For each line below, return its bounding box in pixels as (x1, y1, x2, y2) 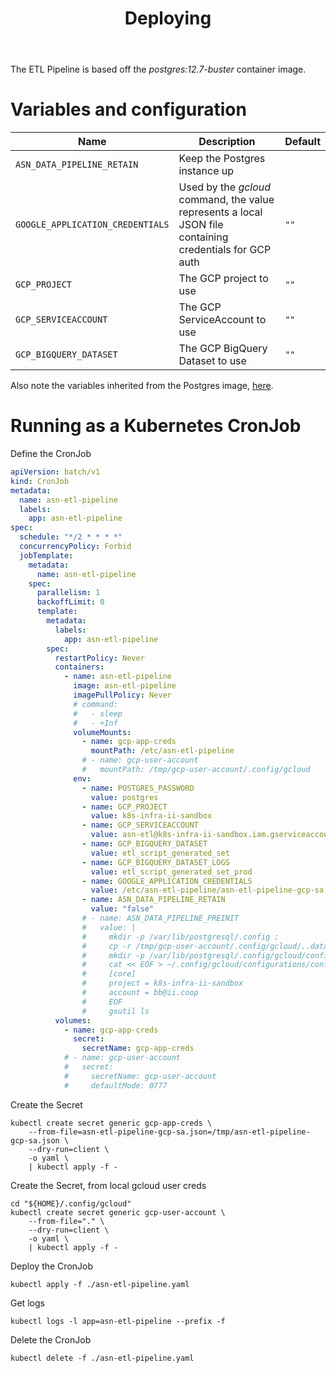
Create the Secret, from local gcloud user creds (10, 1179, 207, 1191)
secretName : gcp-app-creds (81, 1043, 195, 1054)
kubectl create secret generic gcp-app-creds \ (10, 1118, 213, 1128)
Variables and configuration (10, 98, 247, 121)
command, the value (178, 193, 275, 207)
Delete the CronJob (10, 1333, 92, 1346)
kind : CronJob (10, 476, 70, 486)
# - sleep (73, 708, 123, 719)
